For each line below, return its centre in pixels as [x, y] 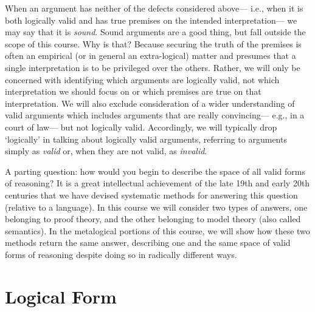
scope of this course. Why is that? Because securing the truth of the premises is [153, 43]
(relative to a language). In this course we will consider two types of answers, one [156, 207]
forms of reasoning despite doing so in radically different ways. [121, 254]
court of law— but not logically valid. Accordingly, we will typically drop [141, 127]
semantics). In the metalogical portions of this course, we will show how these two [157, 230]
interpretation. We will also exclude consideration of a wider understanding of [150, 103]
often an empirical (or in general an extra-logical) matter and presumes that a [151, 56]
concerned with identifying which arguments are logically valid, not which [142, 79]
